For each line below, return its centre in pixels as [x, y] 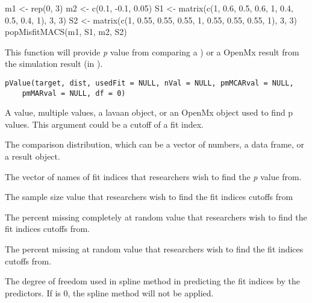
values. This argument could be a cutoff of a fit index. [104, 124]
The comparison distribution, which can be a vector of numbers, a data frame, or [155, 144]
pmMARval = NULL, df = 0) [74, 93]
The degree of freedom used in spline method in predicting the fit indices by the [152, 281]
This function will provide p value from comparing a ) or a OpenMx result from [152, 52]
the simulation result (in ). [54, 64]
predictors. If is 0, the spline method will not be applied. [109, 292]
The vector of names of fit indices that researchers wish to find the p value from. [153, 176]
